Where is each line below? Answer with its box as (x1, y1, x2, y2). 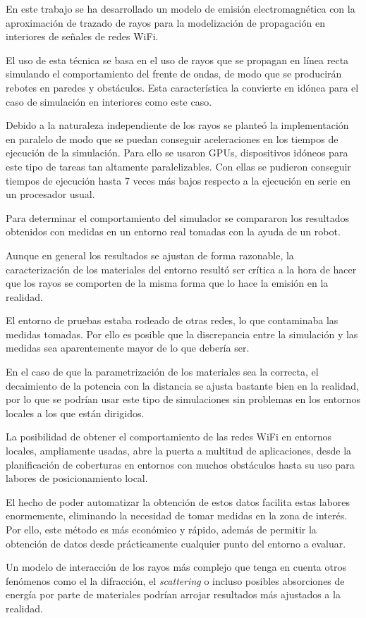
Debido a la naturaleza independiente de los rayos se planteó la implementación (6, 118, 349, 132)
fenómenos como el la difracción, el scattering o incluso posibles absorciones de (6, 573, 345, 588)
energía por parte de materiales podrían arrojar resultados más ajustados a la (6, 587, 341, 602)
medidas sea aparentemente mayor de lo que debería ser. (6, 340, 250, 355)
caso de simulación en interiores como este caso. (6, 94, 212, 109)
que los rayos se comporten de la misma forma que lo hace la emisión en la (6, 276, 329, 290)
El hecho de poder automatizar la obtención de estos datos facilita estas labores (6, 494, 350, 509)
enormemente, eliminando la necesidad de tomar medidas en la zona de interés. (6, 508, 348, 523)
